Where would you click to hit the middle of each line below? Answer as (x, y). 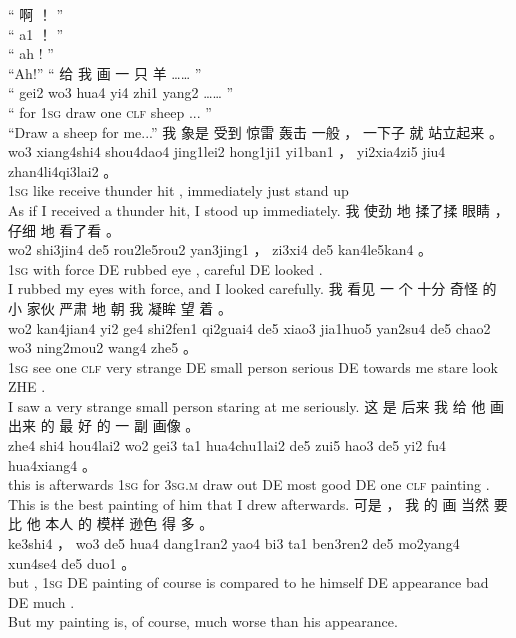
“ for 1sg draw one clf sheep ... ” (110, 111)
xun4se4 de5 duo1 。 (72, 562)
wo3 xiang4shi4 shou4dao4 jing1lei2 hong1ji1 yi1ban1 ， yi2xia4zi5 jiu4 (227, 151)
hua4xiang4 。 (52, 464)
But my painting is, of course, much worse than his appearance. (203, 621)
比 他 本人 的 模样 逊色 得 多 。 (111, 523)
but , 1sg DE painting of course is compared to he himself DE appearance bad (248, 582)
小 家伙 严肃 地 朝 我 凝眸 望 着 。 (120, 307)
